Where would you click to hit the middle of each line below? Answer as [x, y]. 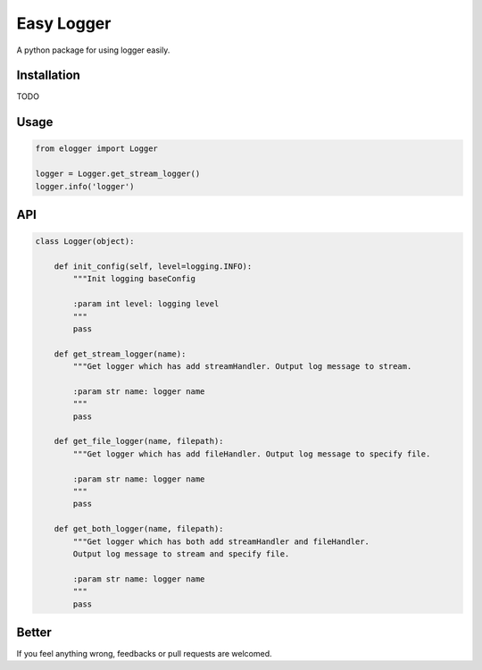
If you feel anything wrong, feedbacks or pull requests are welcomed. [144, 654]
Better [34, 632]
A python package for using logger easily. [93, 50]
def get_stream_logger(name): [120, 354]
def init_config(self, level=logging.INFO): [153, 267]
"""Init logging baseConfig [134, 279]
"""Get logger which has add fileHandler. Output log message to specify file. [252, 454]
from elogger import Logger [96, 149]
